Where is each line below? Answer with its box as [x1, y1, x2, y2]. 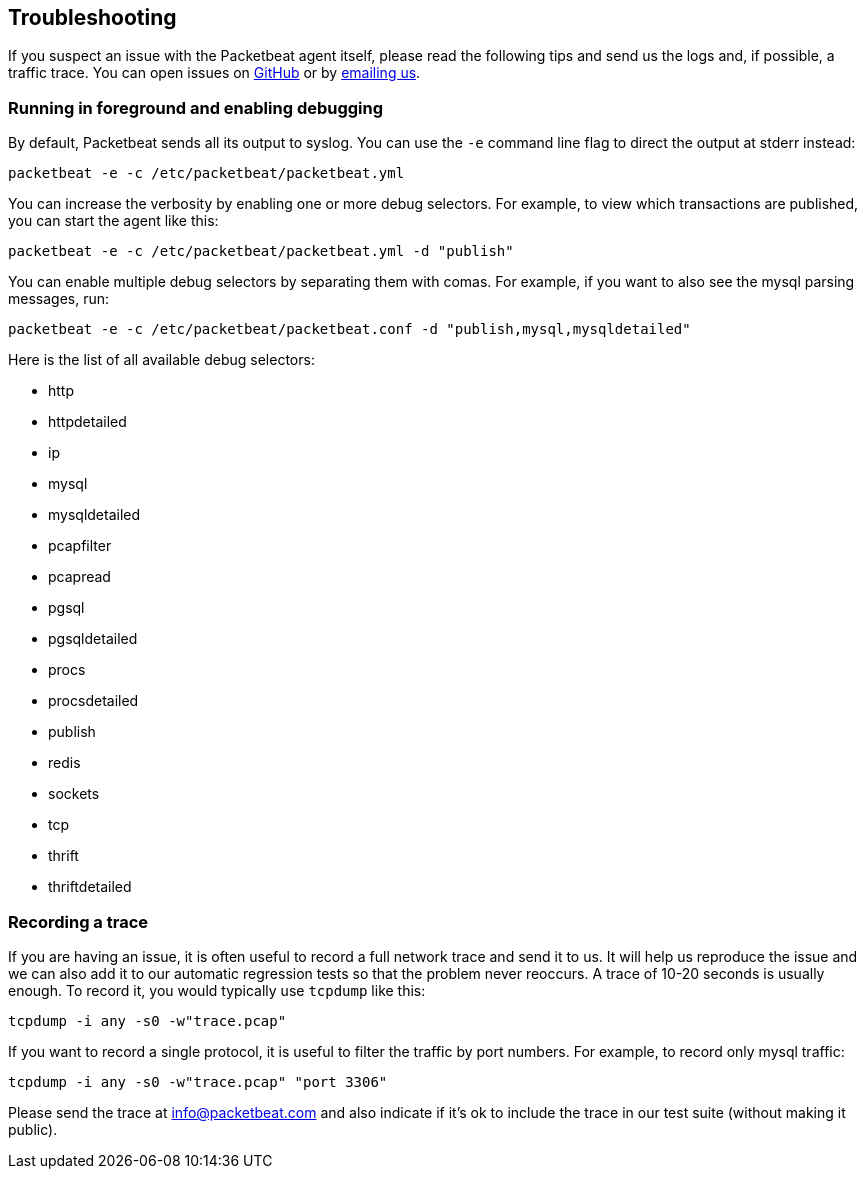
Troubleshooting [8, 5, 177, 30]
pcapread [48, 568, 111, 586]
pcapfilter [48, 537, 112, 555]
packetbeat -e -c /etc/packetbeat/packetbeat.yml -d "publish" [8, 243, 514, 260]
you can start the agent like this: [8, 212, 219, 230]
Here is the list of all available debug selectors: [8, 351, 315, 369]
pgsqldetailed [48, 630, 138, 648]
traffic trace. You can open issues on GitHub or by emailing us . [8, 64, 421, 82]
